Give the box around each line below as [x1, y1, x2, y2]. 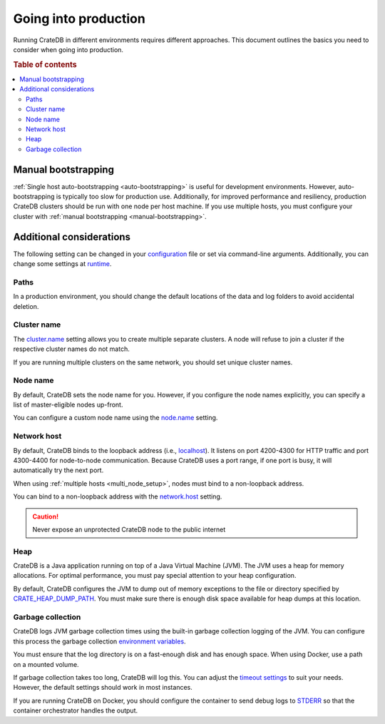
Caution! [32, 512, 59, 521]
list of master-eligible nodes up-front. [13, 400, 123, 409]
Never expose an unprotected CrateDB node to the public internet [32, 525, 226, 534]
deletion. [13, 302, 39, 310]
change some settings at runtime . [13, 260, 112, 268]
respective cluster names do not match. [13, 345, 130, 353]
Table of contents [13, 59, 78, 69]
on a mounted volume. [13, 660, 79, 668]
